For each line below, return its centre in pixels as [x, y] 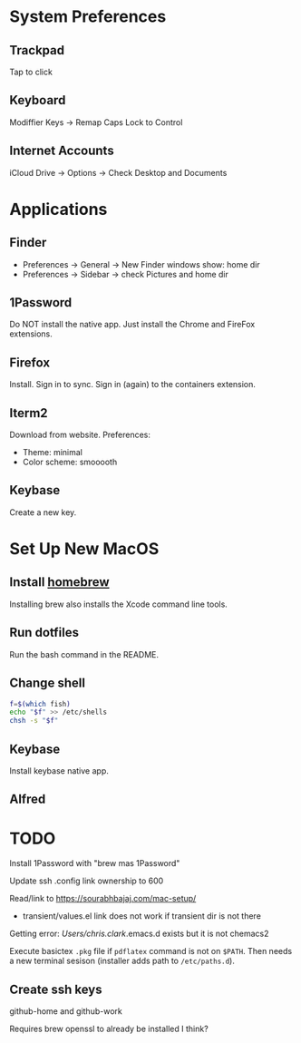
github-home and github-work [66, 1011]
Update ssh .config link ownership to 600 [87, 881]
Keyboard [38, 100]
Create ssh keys [56, 989]
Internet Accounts [62, 151]
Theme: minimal [53, 453]
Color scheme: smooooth [70, 462]
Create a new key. [43, 512]
